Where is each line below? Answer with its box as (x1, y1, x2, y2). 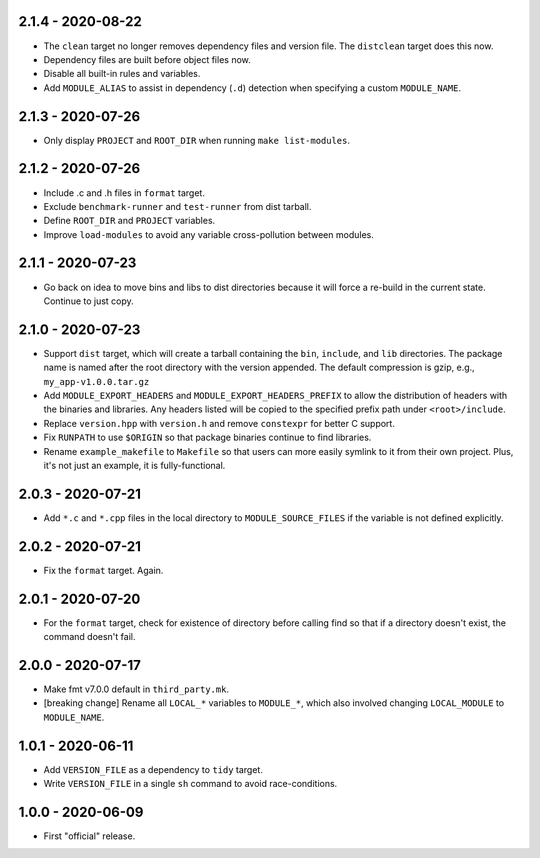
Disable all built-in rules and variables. (43, 68, 201, 80)
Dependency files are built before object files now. (43, 53, 252, 65)
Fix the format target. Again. (43, 564, 164, 576)
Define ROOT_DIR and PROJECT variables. (43, 215, 216, 227)
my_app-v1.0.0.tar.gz (43, 376, 150, 387)
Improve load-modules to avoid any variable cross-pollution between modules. (43, 228, 374, 240)
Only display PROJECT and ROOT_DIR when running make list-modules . (43, 134, 350, 146)
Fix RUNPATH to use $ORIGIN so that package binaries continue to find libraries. (43, 431, 372, 444)
